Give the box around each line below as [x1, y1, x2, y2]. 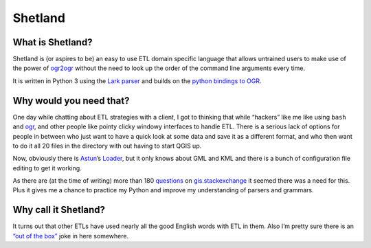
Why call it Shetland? [12, 204, 106, 216]
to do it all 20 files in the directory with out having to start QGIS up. [12, 142, 202, 150]
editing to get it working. [12, 164, 82, 172]
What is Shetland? [12, 36, 93, 48]
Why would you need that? [12, 95, 130, 106]
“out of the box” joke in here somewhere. [12, 232, 129, 240]
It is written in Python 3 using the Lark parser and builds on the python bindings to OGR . [12, 76, 262, 85]
